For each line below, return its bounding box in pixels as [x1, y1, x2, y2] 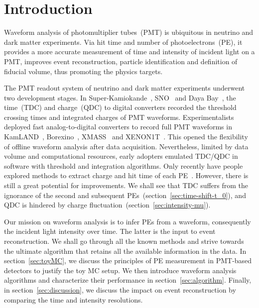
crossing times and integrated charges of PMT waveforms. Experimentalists [4, 111, 234, 122]
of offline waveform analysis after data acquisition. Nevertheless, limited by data [4, 141, 249, 151]
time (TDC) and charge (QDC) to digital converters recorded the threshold [4, 102, 237, 112]
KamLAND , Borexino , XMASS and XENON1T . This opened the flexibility [4, 131, 248, 142]
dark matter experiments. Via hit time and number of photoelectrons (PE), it [4, 36, 243, 47]
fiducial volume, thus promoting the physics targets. [4, 66, 163, 76]
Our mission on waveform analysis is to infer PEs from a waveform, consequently [4, 216, 251, 226]
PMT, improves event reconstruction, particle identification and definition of [4, 56, 238, 66]
